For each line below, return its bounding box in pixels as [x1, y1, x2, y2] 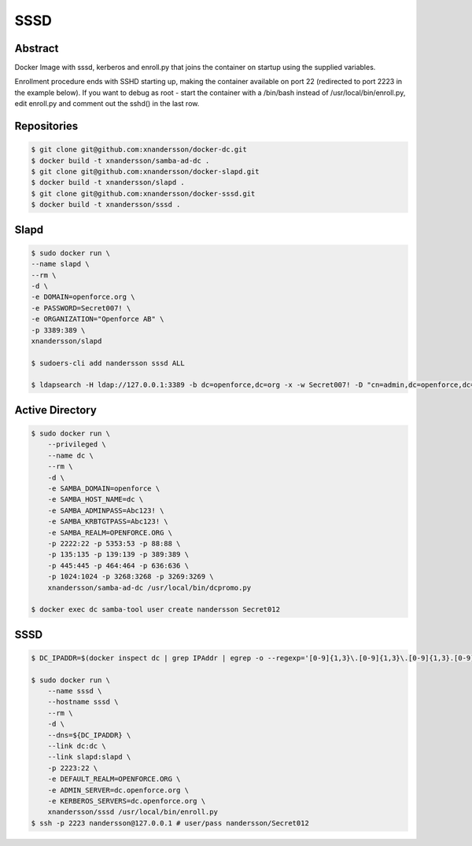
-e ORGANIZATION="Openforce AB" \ [31, 314, 164, 324]
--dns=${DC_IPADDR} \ [47, 730, 131, 739]
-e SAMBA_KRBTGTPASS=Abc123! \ [47, 517, 168, 526]
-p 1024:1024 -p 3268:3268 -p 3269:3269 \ [47, 572, 214, 581]
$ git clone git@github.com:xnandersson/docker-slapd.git [31, 167, 260, 176]
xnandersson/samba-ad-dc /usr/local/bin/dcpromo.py [47, 583, 252, 592]
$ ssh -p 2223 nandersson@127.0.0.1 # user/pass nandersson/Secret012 [31, 818, 310, 827]
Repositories [14, 120, 79, 133]
